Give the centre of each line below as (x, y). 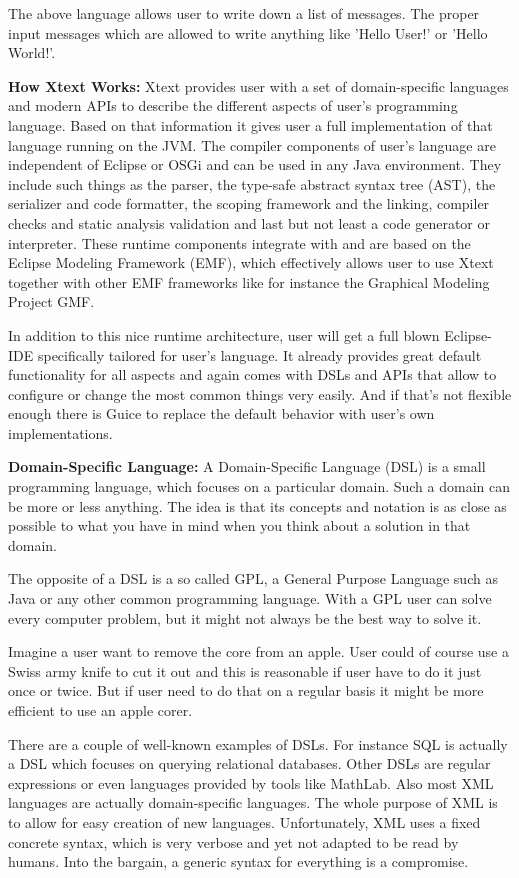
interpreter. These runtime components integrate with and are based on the (239, 242)
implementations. (60, 432)
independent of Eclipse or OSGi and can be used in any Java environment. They (255, 164)
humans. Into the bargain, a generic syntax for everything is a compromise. (238, 861)
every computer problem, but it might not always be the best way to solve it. (245, 617)
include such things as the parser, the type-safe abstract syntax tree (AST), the (252, 183)
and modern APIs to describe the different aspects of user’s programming (233, 105)
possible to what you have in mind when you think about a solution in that (239, 525)
